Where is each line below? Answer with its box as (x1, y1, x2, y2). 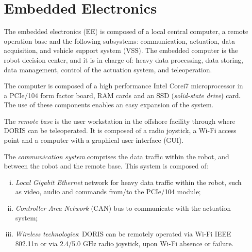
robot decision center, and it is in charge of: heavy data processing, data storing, (4, 54, 243, 65)
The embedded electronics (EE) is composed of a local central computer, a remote (4, 26, 249, 36)
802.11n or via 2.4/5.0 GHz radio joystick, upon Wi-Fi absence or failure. (15, 238, 234, 248)
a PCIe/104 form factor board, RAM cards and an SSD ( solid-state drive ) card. (4, 90, 241, 100)
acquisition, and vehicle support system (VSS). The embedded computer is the (4, 45, 238, 55)
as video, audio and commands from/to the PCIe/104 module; (15, 186, 201, 197)
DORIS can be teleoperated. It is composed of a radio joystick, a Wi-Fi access (4, 125, 236, 135)
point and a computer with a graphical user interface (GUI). (4, 135, 184, 145)
